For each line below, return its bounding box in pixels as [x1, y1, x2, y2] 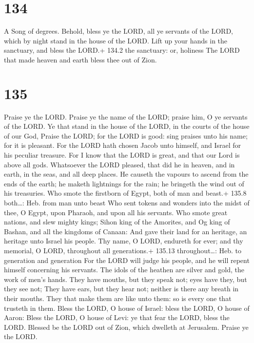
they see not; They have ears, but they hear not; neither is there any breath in [4, 283, 239, 294]
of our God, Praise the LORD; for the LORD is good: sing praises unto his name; [4, 130, 248, 141]
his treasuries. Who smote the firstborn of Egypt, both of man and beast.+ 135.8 [4, 188, 247, 198]
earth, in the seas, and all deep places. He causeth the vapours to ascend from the [4, 169, 249, 179]
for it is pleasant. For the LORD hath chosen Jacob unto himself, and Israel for [4, 140, 241, 150]
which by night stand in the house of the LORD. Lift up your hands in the [4, 35, 228, 45]
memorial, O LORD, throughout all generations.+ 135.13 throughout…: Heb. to [4, 245, 242, 255]
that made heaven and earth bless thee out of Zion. [4, 54, 157, 64]
